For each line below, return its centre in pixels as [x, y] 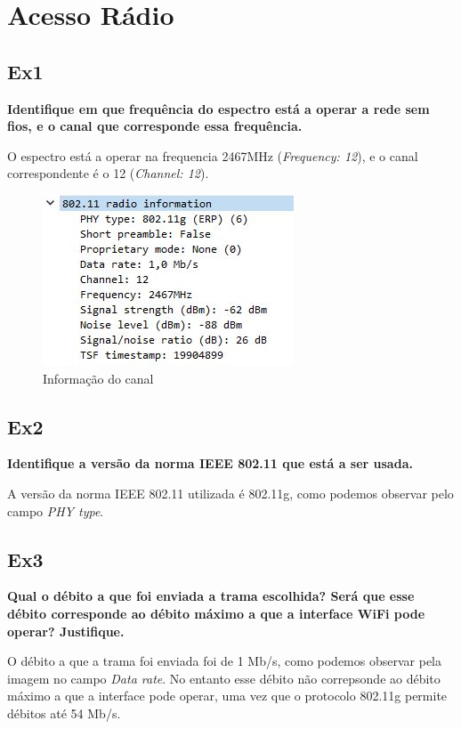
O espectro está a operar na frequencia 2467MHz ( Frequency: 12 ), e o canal [213, 155]
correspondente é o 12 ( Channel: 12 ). [108, 173]
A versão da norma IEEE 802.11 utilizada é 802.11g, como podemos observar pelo [230, 493]
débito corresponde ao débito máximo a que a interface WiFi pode [216, 613]
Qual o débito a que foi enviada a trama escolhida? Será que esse [211, 596]
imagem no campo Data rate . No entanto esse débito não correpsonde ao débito [224, 678]
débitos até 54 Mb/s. [64, 713]
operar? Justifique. [66, 631]
